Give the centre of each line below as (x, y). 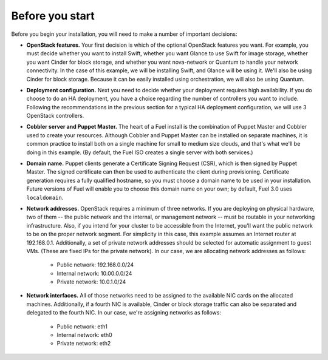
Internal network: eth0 (84, 335)
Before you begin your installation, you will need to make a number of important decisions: (124, 34)
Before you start (53, 16)
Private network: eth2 (84, 344)
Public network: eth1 (82, 326)
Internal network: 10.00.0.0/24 (94, 273)
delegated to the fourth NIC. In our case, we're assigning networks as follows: (124, 313)
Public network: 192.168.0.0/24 (95, 265)
